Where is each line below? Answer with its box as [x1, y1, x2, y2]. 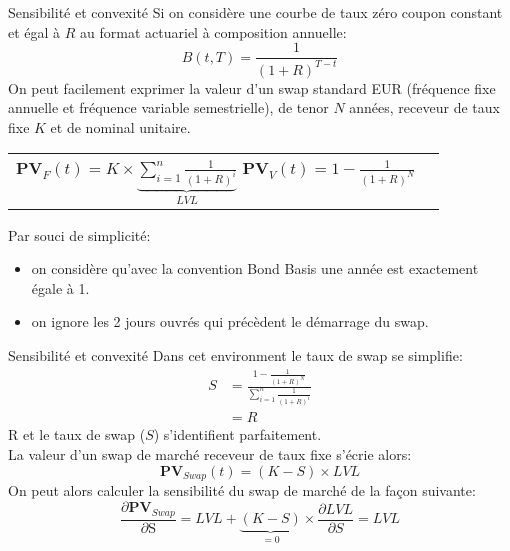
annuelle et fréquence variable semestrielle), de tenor [8, 97, 329, 118]
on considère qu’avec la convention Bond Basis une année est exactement [31, 258, 479, 279]
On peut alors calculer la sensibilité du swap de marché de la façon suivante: [8, 480, 476, 501]
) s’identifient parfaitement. [153, 424, 322, 445]
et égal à [8, 21, 61, 42]
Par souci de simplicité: [8, 224, 151, 245]
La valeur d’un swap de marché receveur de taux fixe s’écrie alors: [8, 444, 412, 465]
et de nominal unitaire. [50, 116, 191, 137]
